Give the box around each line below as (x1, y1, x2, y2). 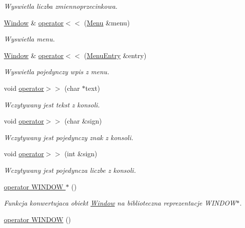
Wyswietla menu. (4, 34, 55, 44)
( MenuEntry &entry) (84, 50, 147, 60)
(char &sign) (64, 116, 102, 126)
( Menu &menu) (84, 17, 130, 27)
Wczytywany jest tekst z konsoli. (4, 99, 100, 109)
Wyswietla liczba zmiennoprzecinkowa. (4, 1, 118, 11)
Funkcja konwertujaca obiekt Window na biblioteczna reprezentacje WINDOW (4, 198, 236, 208)
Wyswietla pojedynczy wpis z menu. (4, 66, 110, 77)
